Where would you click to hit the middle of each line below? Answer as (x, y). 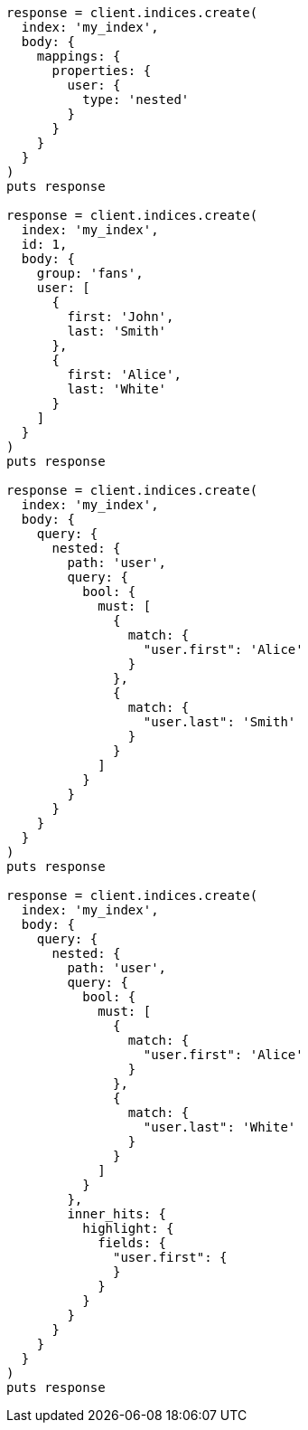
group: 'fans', (90, 273)
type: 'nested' (136, 99)
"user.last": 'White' (219, 1127)
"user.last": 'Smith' (219, 722)
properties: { (102, 71)
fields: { (132, 1243)
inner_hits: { (117, 1214)
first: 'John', (121, 317)
